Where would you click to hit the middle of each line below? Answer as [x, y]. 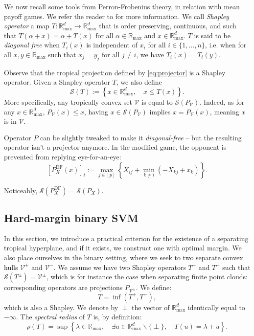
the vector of [151, 307]
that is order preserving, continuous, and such [168, 26]
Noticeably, [21, 190]
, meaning [224, 111]
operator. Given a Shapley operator [57, 82]
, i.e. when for [226, 45]
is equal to [157, 101]
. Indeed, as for [222, 101]
